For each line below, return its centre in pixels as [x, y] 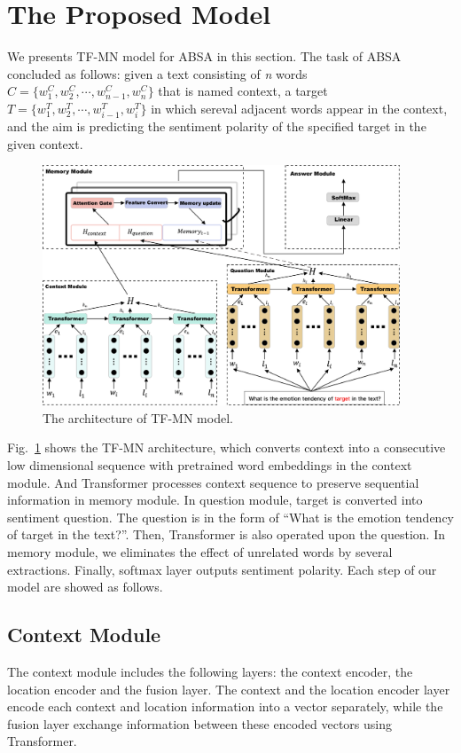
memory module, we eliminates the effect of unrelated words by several [200, 552]
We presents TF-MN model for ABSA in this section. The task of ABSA [204, 56]
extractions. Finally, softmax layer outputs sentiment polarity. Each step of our [222, 569]
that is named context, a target [243, 91]
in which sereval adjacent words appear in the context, [299, 108]
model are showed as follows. [85, 587]
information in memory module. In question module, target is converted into [215, 500]
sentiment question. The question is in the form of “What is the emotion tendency [231, 517]
